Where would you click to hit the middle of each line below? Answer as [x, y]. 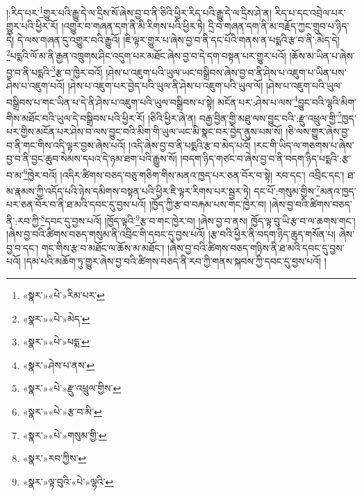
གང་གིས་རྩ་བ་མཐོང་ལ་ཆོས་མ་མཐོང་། [103, 247]
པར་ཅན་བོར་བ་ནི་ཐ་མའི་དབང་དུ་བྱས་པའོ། [76, 204]
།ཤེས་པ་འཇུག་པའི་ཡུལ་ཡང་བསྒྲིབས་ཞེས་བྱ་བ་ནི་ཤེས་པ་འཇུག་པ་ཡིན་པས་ [226, 72]
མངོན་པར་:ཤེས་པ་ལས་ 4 [258, 101]
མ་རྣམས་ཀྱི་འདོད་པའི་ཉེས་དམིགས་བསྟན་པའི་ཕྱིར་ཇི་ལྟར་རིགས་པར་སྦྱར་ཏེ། [129, 190]
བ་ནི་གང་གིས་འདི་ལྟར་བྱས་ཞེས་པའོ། [66, 145]
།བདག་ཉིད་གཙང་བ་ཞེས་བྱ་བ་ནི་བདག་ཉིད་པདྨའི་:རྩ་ [266, 159]
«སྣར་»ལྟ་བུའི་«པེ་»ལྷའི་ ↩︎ [68, 481]
